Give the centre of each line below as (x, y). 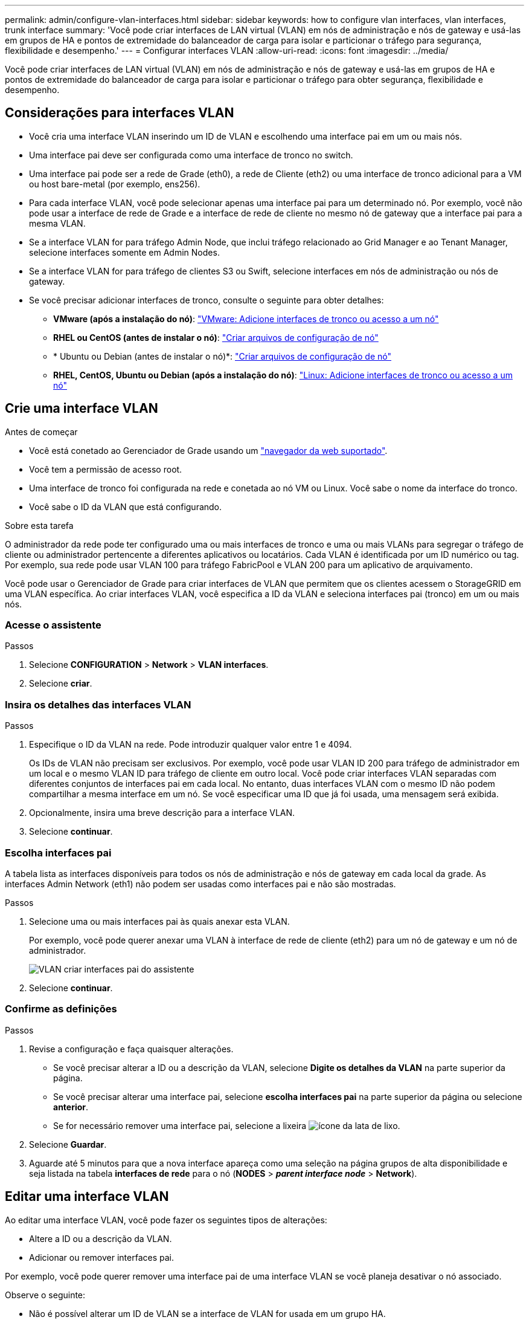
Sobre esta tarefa (39, 525)
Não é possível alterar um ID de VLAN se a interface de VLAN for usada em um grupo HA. (207, 1313)
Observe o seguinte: (45, 1295)
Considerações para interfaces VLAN (120, 113)
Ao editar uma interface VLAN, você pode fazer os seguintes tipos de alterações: (166, 1220)
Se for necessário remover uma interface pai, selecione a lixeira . (227, 1125)
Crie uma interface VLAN (82, 409)
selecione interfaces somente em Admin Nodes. (124, 252)
